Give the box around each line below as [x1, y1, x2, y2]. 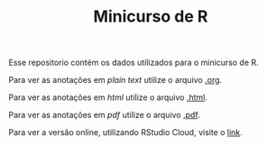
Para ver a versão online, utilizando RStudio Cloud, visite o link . [8, 127, 243, 138]
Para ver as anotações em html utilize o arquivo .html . [8, 92, 208, 103]
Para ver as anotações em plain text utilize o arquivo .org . [8, 75, 223, 86]
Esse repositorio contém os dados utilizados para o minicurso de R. [8, 57, 259, 68]
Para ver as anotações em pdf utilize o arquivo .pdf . [8, 110, 200, 121]
